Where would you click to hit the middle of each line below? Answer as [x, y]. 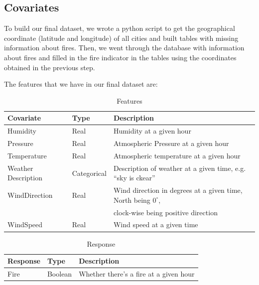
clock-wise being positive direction [165, 212]
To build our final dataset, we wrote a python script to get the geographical [120, 28]
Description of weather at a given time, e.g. [180, 168]
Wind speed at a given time [156, 224]
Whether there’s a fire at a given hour [137, 273]
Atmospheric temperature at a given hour [177, 155]
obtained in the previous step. [50, 67]
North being [132, 200]
